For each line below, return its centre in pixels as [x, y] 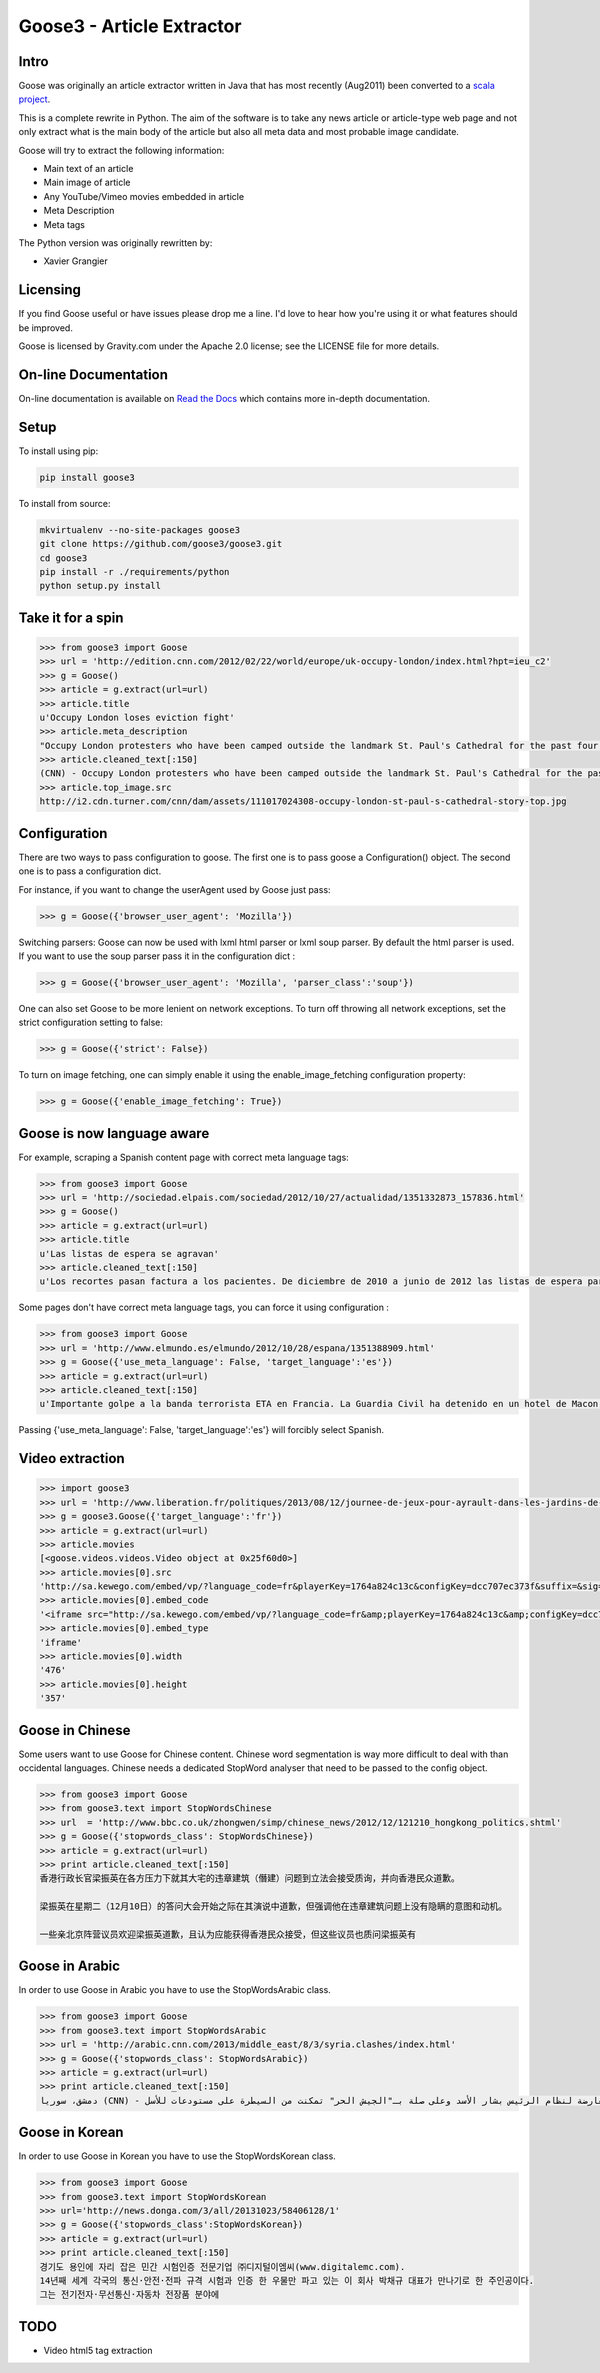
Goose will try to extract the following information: [121, 150]
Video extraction [71, 1458]
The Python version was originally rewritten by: [115, 242]
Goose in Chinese [74, 1730]
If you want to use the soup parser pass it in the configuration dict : [156, 956]
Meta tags [64, 224]
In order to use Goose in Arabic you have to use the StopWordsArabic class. [175, 1990]
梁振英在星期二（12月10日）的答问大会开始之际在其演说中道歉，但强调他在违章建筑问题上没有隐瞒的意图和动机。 [273, 1906]
